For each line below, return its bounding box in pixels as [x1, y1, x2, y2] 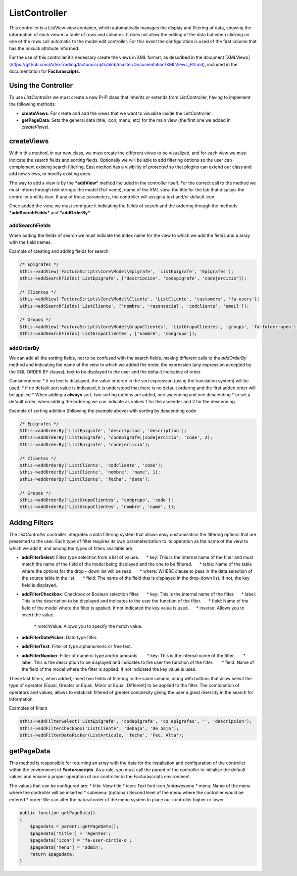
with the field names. [9, 239, 52, 245]
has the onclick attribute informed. [9, 45, 80, 51]
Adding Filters [9, 518, 54, 527]
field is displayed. [21, 582, 57, 588]
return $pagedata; [30, 851, 75, 857]
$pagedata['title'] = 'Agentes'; [30, 830, 111, 836]
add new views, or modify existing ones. [9, 171, 92, 177]
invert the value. [21, 612, 54, 618]
